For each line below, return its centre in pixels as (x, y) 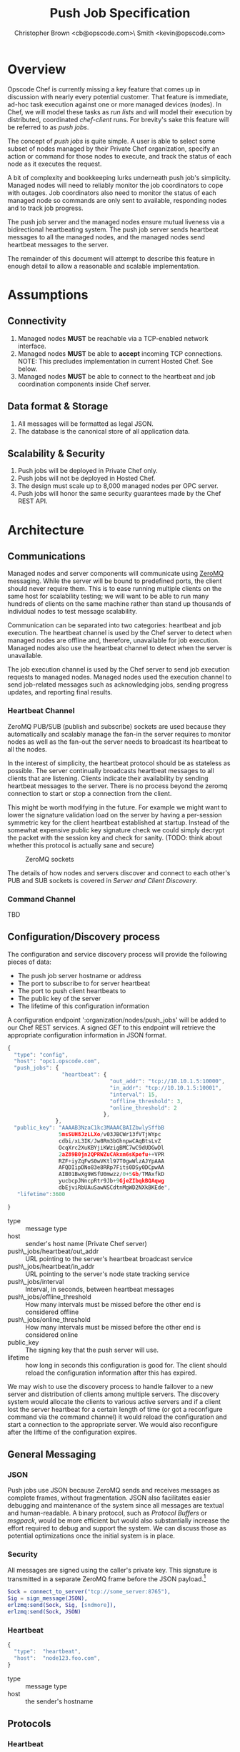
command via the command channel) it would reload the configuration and (117, 1417)
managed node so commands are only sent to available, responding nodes (117, 200)
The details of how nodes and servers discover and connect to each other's (119, 872)
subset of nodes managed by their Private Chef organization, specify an (113, 149)
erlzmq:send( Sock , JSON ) (44, 1612)
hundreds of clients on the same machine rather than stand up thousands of (119, 604)
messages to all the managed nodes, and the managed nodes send (106, 237)
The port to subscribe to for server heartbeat (84, 983)
